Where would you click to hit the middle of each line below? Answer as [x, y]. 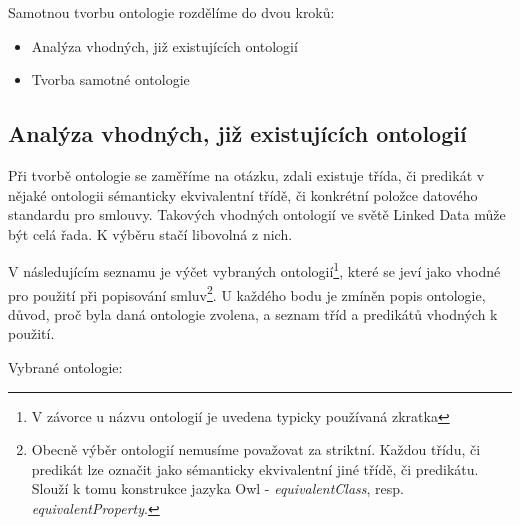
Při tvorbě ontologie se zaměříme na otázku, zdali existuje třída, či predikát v [246, 174]
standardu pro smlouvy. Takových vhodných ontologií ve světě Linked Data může [257, 214]
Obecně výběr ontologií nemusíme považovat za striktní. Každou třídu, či [256, 449]
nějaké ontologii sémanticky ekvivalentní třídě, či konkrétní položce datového [243, 194]
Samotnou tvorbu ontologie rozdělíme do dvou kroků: [171, 12]
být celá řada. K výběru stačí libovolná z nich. [150, 233]
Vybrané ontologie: [65, 367]
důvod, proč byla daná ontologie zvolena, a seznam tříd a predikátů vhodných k [253, 313]
